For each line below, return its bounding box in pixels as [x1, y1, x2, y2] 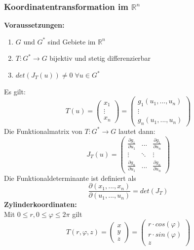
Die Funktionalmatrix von [4, 125, 82, 136]
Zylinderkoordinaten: [4, 199, 77, 209]
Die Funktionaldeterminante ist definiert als [4, 172, 136, 183]
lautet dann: [118, 125, 155, 136]
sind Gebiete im [47, 36, 96, 46]
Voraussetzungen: [4, 20, 65, 30]
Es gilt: [4, 86, 26, 96]
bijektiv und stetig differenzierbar [49, 53, 151, 63]
